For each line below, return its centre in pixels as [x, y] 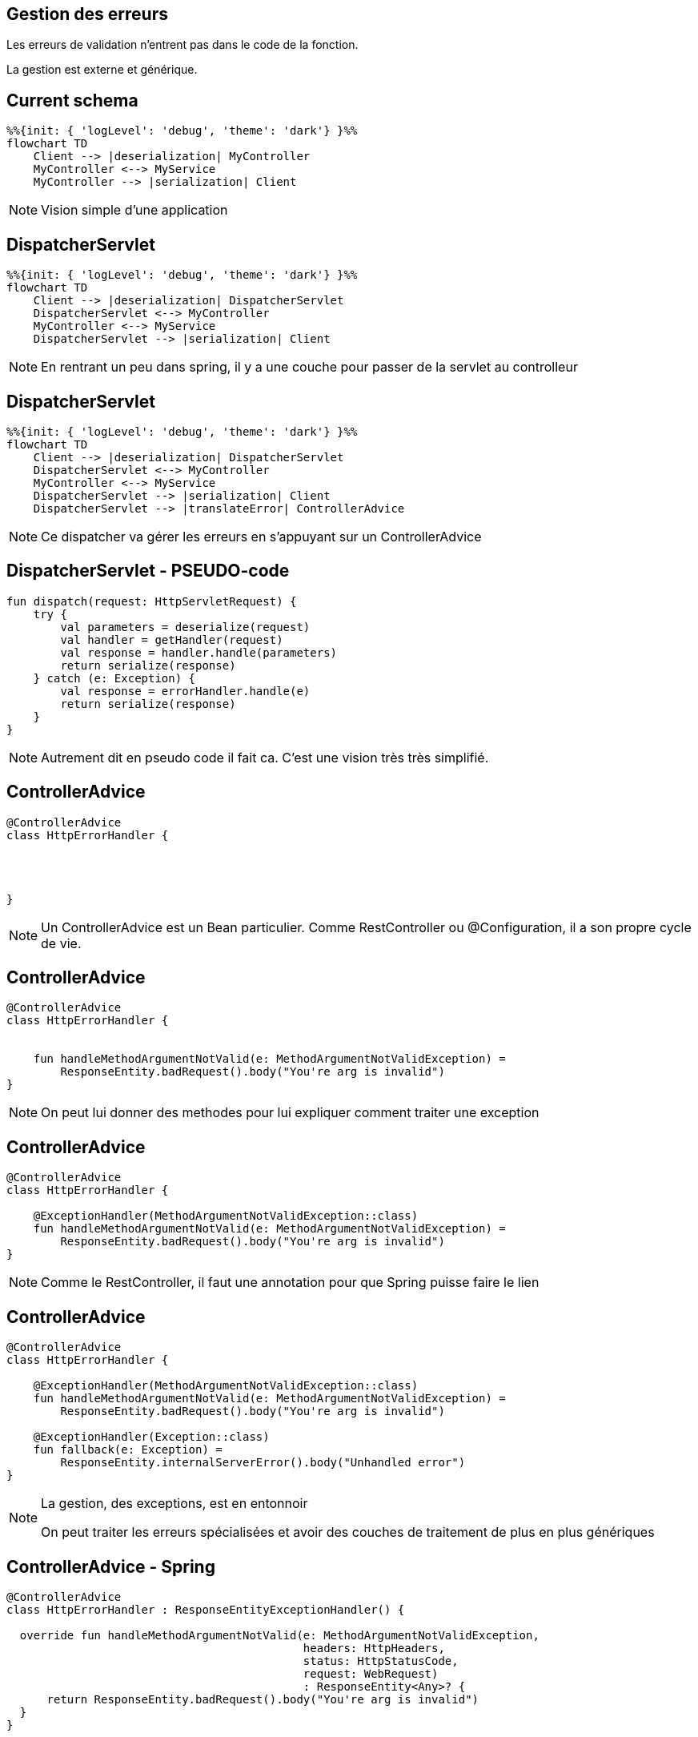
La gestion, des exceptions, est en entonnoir [174, 1504]
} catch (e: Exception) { [114, 678]
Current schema [72, 100]
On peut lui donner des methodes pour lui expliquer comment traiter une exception [290, 1113]
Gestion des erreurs [87, 14]
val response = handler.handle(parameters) [199, 652]
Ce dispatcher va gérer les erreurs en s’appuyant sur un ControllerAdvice [261, 536]
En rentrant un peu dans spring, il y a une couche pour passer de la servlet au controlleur [309, 367]
